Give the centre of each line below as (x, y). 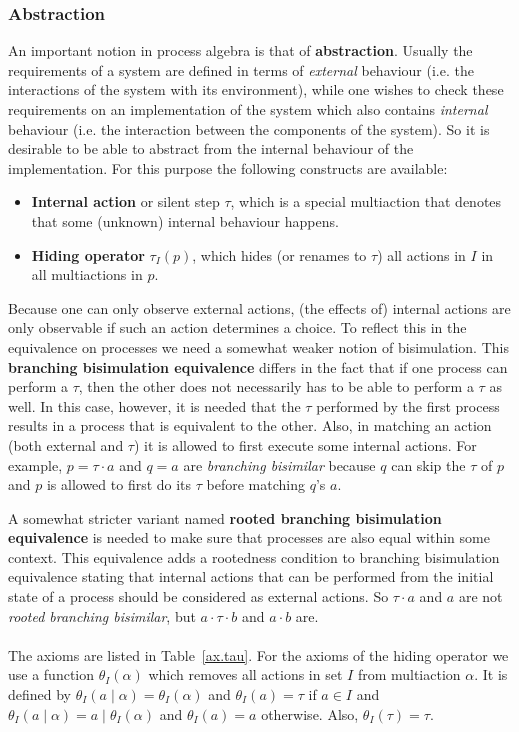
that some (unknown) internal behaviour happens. (185, 220)
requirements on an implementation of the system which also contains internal (248, 109)
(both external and (66, 444)
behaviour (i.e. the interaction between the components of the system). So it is (249, 128)
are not (480, 596)
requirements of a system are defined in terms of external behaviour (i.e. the (241, 69)
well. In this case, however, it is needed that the (154, 405)
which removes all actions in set (245, 674)
